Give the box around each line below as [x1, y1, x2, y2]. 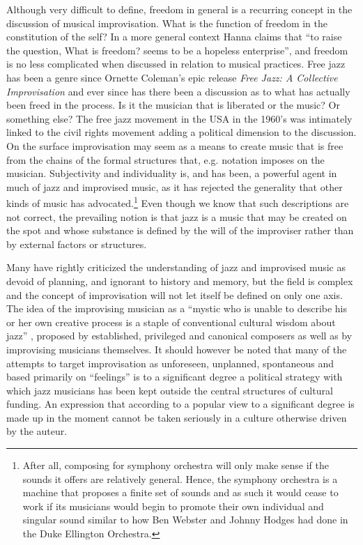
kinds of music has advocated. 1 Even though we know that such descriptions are [6, 194, 349, 210]
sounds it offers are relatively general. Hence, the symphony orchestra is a [22, 471, 338, 486]
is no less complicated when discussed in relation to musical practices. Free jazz [6, 56, 346, 71]
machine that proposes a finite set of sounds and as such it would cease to [22, 485, 339, 500]
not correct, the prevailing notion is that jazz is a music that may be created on [6, 209, 347, 224]
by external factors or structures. [6, 236, 147, 251]
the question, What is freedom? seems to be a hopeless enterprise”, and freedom [6, 43, 348, 57]
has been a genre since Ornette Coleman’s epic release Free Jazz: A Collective [6, 70, 338, 84]
